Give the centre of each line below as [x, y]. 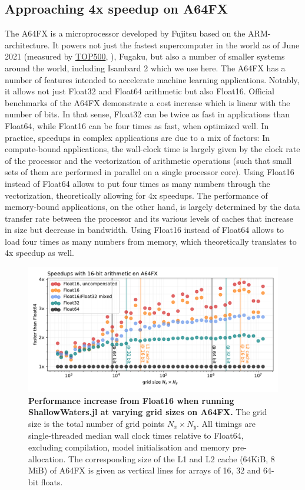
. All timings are [226, 423]
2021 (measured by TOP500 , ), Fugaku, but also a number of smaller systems [145, 56]
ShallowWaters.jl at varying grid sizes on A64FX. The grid [148, 412]
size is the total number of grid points [97, 423]
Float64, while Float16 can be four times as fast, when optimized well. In [137, 125]
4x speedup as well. [39, 253]
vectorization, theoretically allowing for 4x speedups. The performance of [136, 195]
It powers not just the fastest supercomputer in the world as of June [176, 45]
